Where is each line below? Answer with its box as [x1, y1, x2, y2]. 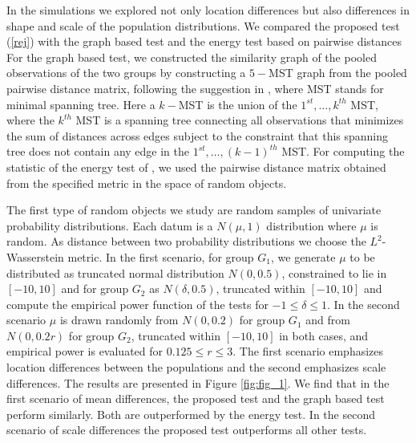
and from [305, 311, 350, 328]
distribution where [266, 217, 357, 234]
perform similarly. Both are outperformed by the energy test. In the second [6, 405, 375, 422]
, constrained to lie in [281, 264, 387, 281]
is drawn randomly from [59, 311, 179, 328]
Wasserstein [6, 248, 64, 265]
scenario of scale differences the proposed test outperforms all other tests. [6, 421, 367, 438]
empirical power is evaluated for [6, 343, 164, 360]
